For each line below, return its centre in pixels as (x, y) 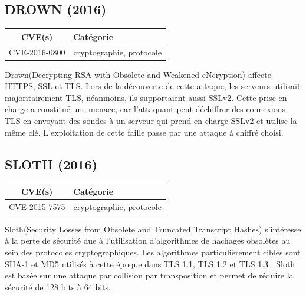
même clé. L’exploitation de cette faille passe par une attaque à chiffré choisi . (144, 132)
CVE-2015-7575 (37, 206)
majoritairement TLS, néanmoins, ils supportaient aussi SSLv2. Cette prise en (146, 97)
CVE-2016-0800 (37, 52)
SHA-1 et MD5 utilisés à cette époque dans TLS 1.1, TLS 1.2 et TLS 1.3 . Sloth (150, 263)
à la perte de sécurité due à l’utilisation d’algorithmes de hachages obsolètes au (148, 240)
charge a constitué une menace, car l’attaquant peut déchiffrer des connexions (145, 109)
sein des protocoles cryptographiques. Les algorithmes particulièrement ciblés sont (153, 252)
